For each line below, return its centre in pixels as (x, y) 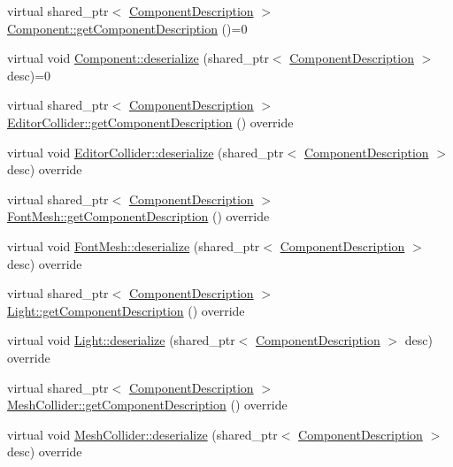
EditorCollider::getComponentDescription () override (150, 122)
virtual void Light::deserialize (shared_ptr (121, 340)
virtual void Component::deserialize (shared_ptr (138, 58)
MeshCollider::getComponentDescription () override (147, 405)
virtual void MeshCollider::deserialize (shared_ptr (142, 434)
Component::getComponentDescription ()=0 (127, 28)
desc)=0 (29, 75)
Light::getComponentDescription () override (126, 310)
